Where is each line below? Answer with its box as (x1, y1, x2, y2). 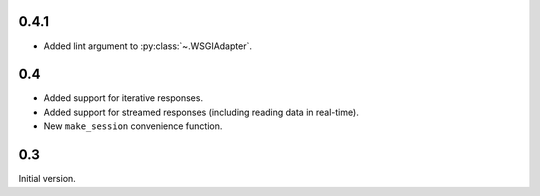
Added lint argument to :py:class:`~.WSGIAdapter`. (43, 40, 252, 52)
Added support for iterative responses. (43, 92, 204, 104)
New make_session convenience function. (43, 120, 223, 132)
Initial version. (18, 173, 77, 185)
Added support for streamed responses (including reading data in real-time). (43, 106, 359, 118)
